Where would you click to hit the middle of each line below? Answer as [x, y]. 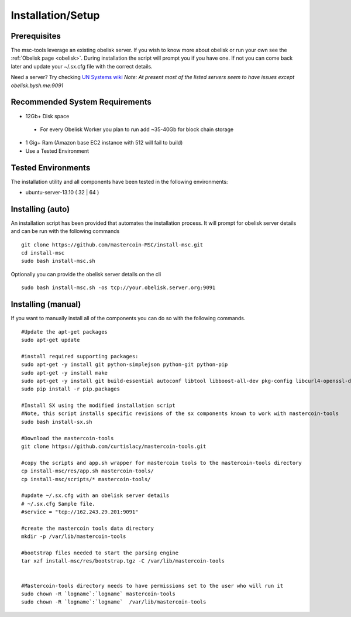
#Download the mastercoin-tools [68, 438]
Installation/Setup [55, 15]
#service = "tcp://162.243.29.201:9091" [80, 512]
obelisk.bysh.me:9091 [37, 85]
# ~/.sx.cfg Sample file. [58, 504]
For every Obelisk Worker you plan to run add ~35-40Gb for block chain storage [137, 129]
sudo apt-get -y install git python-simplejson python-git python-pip [125, 365]
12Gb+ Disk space [47, 116]
